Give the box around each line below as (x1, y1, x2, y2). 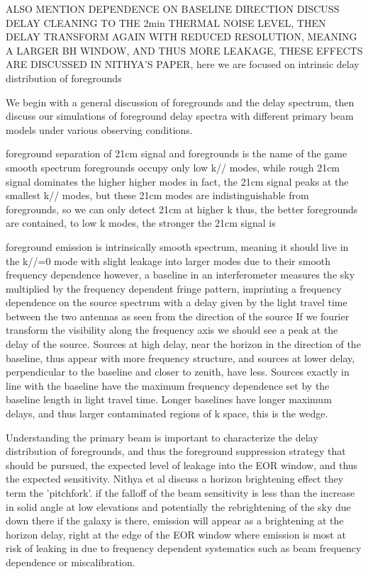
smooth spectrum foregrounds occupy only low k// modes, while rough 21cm (6, 159, 340, 174)
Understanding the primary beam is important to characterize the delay (6, 429, 318, 444)
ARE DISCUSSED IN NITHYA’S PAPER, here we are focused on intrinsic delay (6, 57, 359, 72)
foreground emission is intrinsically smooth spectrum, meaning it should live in (6, 239, 349, 254)
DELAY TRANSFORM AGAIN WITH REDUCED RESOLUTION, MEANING (6, 29, 357, 44)
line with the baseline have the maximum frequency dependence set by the (6, 378, 330, 393)
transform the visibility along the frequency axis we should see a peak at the (6, 322, 338, 337)
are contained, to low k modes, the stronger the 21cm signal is (6, 215, 276, 230)
